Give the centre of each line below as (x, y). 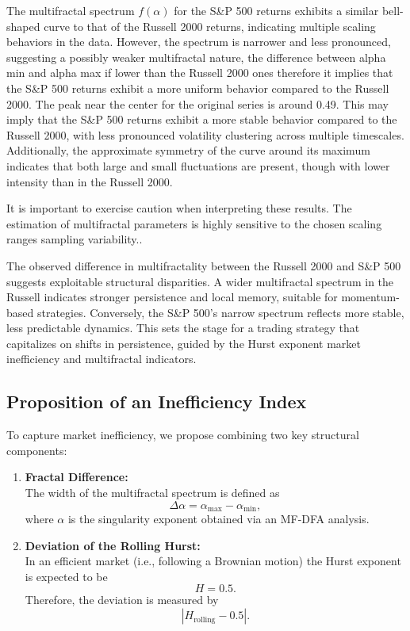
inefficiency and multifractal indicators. (102, 359)
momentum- (370, 297)
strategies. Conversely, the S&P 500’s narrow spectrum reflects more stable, (220, 312)
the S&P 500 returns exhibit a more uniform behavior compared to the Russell (198, 88)
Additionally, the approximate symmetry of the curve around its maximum (188, 150)
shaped (23, 26)
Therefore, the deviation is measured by (122, 600)
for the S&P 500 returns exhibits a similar (276, 10)
